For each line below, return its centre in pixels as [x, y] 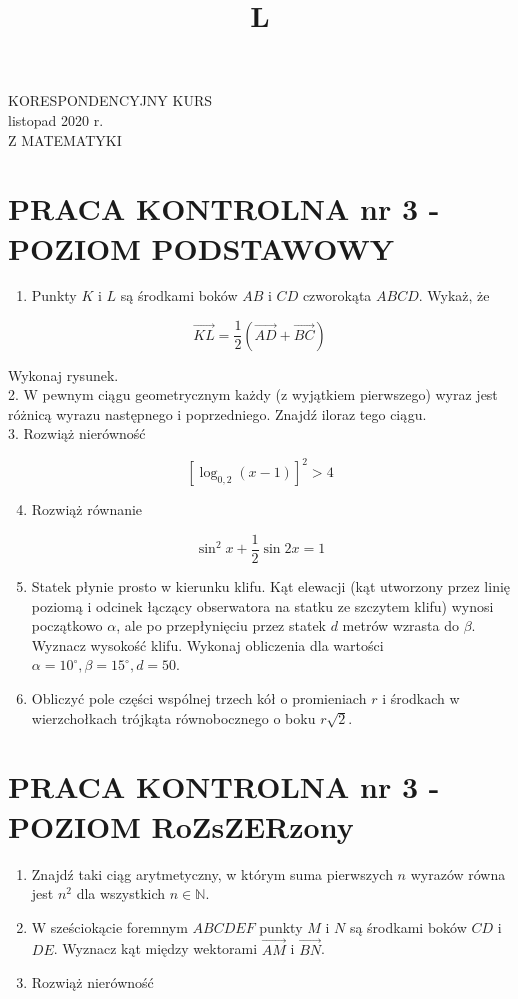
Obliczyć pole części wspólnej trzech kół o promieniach [199, 698]
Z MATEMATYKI [65, 139]
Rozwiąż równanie [87, 509]
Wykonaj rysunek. [63, 374]
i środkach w [421, 698]
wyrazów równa [458, 873]
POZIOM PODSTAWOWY [201, 247]
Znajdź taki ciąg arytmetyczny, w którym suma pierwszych [212, 873]
